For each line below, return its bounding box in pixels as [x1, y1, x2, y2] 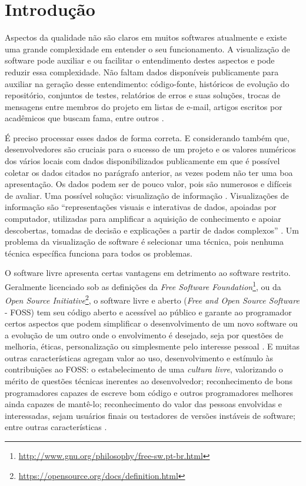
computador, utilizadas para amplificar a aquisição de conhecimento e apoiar [5, 212, 281, 225]
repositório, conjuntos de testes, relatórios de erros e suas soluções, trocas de [5, 89, 281, 101]
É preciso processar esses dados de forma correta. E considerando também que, [5, 131, 290, 144]
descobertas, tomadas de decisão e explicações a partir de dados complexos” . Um [5, 224, 299, 236]
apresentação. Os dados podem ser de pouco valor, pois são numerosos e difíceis [5, 178, 292, 190]
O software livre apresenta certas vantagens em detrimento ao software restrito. [5, 267, 291, 279]
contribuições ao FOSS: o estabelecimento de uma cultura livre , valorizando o [5, 363, 283, 375]
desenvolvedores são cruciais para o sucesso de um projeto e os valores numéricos [5, 143, 296, 155]
